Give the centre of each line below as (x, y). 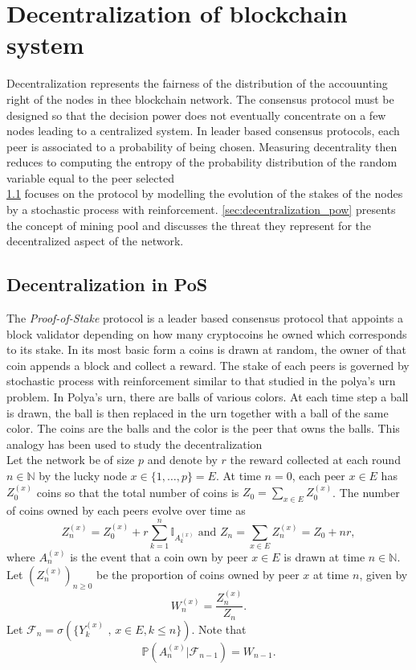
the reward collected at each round (315, 460)
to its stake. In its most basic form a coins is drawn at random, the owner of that (207, 349)
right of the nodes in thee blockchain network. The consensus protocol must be (200, 99)
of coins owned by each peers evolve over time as (126, 510)
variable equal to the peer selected (90, 177)
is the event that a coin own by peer (159, 556)
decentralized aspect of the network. (95, 241)
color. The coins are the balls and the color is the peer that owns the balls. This (203, 428)
